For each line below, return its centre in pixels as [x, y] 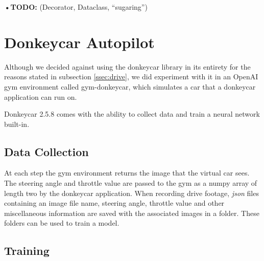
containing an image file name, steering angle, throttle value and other [114, 203]
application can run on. [41, 96]
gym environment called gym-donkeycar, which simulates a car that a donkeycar [130, 86]
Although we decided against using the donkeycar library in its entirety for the [127, 66]
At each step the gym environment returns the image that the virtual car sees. [127, 173]
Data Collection [46, 151]
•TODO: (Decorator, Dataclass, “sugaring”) [76, 7]
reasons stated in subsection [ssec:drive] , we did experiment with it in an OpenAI [131, 77]
